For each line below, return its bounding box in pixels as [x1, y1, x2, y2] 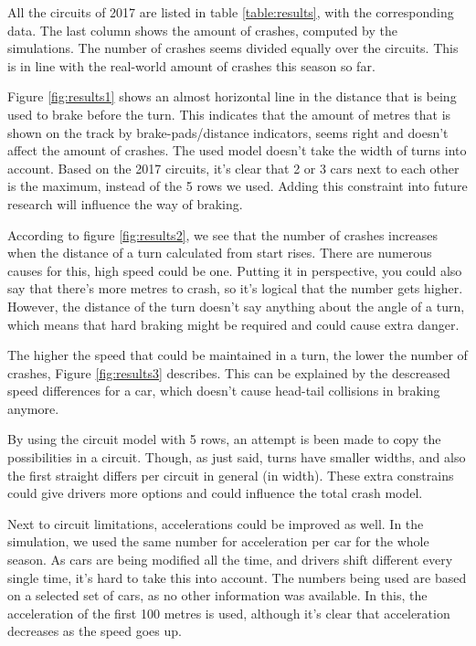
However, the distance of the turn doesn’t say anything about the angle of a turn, [7, 296, 465, 315]
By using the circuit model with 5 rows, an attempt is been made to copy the [7, 429, 441, 449]
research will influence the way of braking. [7, 194, 243, 213]
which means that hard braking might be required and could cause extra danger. [7, 314, 460, 334]
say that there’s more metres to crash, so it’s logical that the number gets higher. [7, 279, 463, 298]
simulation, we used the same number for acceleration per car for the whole [7, 532, 429, 551]
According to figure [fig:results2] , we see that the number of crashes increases [7, 225, 438, 244]
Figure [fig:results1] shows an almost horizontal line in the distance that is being [7, 87, 457, 106]
